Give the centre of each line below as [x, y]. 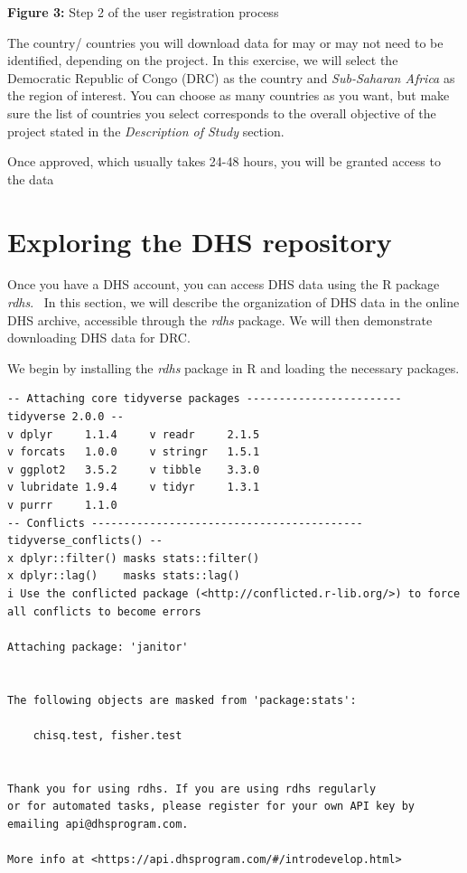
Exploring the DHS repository [200, 241]
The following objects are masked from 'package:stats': [182, 700]
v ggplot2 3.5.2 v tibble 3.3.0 [134, 469]
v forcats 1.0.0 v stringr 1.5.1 [134, 452]
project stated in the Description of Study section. [146, 131]
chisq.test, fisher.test [107, 735]
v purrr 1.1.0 [62, 505]
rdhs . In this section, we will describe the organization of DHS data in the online [233, 302]
